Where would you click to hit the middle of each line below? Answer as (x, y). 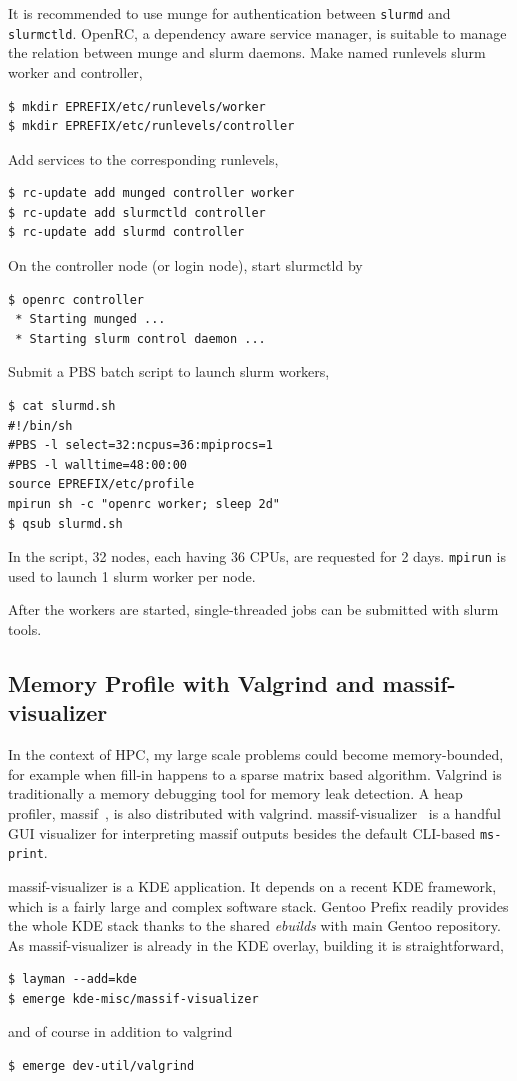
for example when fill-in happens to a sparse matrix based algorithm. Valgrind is (255, 773)
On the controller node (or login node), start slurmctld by (185, 265)
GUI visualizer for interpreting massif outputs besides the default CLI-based (242, 832)
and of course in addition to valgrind (120, 1031)
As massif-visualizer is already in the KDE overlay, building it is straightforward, (256, 944)
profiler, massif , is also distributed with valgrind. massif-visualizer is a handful (254, 813)
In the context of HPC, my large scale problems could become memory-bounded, (256, 754)
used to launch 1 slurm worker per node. (132, 575)
